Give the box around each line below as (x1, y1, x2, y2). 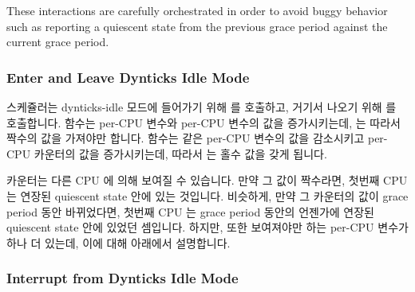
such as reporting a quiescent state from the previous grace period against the (6, 18, 388, 34)
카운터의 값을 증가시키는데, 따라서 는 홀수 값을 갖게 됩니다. (34, 145, 327, 162)
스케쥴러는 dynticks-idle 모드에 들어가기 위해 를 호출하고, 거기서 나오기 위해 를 (6, 99, 397, 115)
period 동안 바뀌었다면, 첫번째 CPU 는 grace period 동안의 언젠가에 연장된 (6, 203, 374, 220)
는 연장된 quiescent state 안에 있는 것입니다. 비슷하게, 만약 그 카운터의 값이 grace (6, 187, 409, 204)
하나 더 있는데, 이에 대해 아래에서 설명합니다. (6, 234, 231, 251)
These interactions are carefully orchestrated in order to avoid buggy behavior (6, 2, 388, 18)
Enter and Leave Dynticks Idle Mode (6, 67, 250, 87)
